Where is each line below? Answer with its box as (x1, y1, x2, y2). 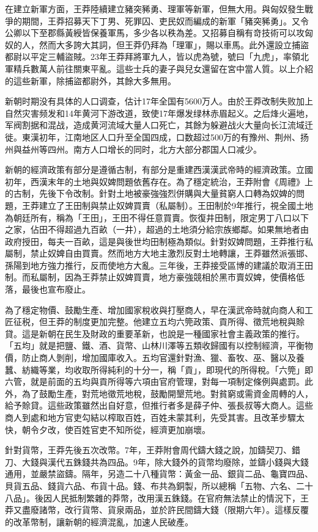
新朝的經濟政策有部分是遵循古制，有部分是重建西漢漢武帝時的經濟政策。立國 (5, 163, 313, 176)
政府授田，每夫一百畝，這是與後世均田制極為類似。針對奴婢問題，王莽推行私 (5, 235, 313, 247)
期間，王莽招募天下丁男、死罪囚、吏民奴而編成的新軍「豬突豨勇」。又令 (21, 14, 309, 27)
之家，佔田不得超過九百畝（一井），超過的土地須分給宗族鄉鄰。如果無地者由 (5, 223, 309, 236)
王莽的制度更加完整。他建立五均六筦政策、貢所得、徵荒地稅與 (47, 315, 296, 328)
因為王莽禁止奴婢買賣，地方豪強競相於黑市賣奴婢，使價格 (64, 271, 296, 283)
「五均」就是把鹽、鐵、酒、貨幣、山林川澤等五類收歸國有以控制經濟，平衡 (5, 339, 305, 352)
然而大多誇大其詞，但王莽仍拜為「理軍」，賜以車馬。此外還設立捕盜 (39, 38, 309, 51)
